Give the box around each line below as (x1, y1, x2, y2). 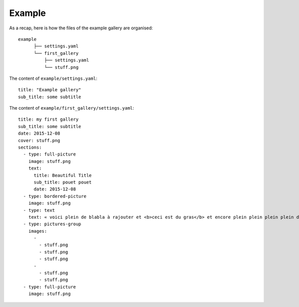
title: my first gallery (18, 117, 79, 122)
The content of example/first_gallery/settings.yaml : (9, 105, 135, 111)
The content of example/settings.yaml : (9, 75, 98, 81)
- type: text (23, 207, 55, 213)
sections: (18, 145, 42, 151)
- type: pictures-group (23, 221, 82, 227)
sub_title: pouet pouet (33, 179, 92, 185)
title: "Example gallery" (18, 87, 82, 93)
